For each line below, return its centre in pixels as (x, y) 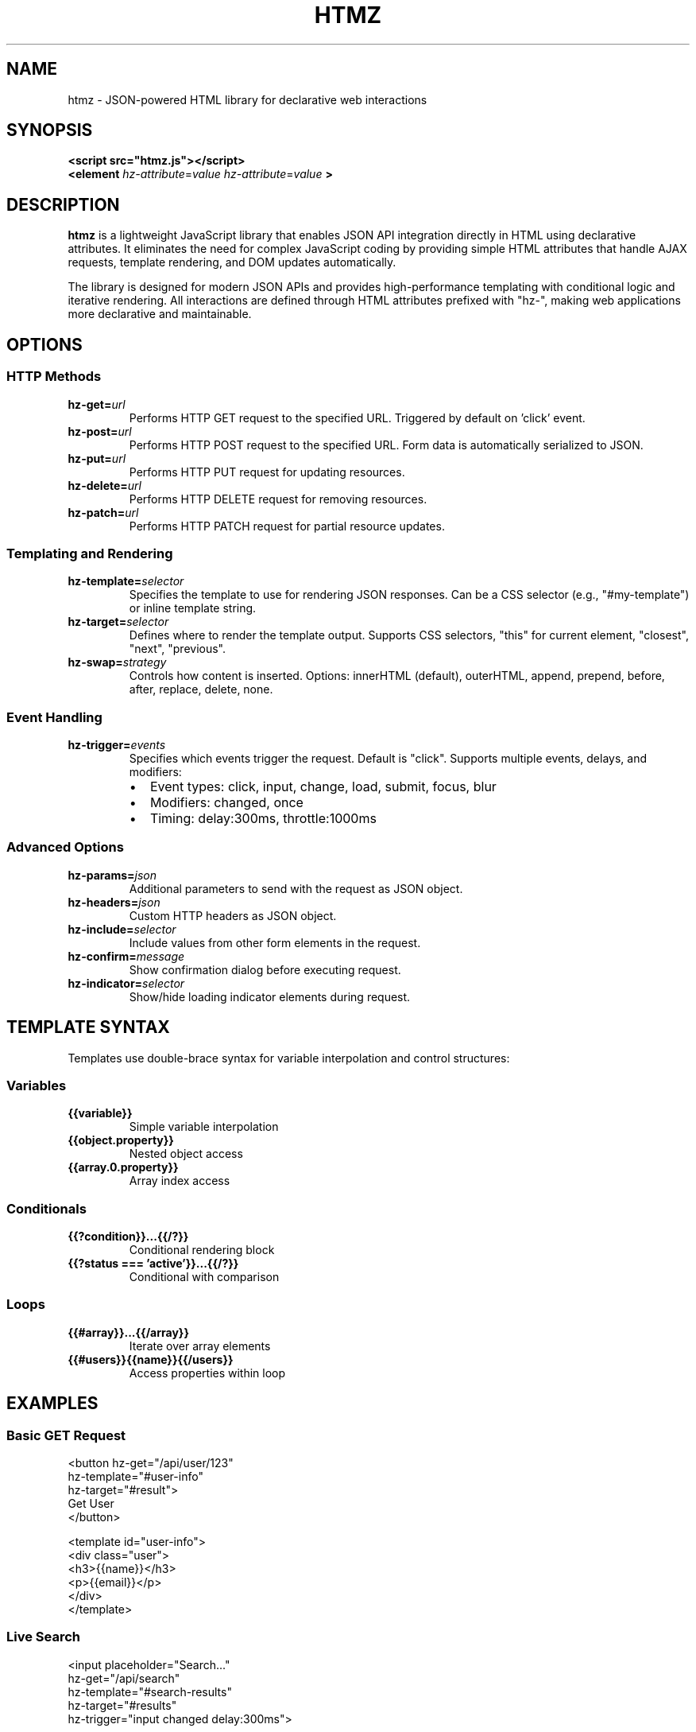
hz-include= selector (122, 929)
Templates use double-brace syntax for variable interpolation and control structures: (289, 1058)
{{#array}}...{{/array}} (128, 1332)
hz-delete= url (104, 485)
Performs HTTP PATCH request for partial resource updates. (287, 526)
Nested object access (186, 1154)
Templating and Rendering (90, 553)
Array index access (180, 1181)
